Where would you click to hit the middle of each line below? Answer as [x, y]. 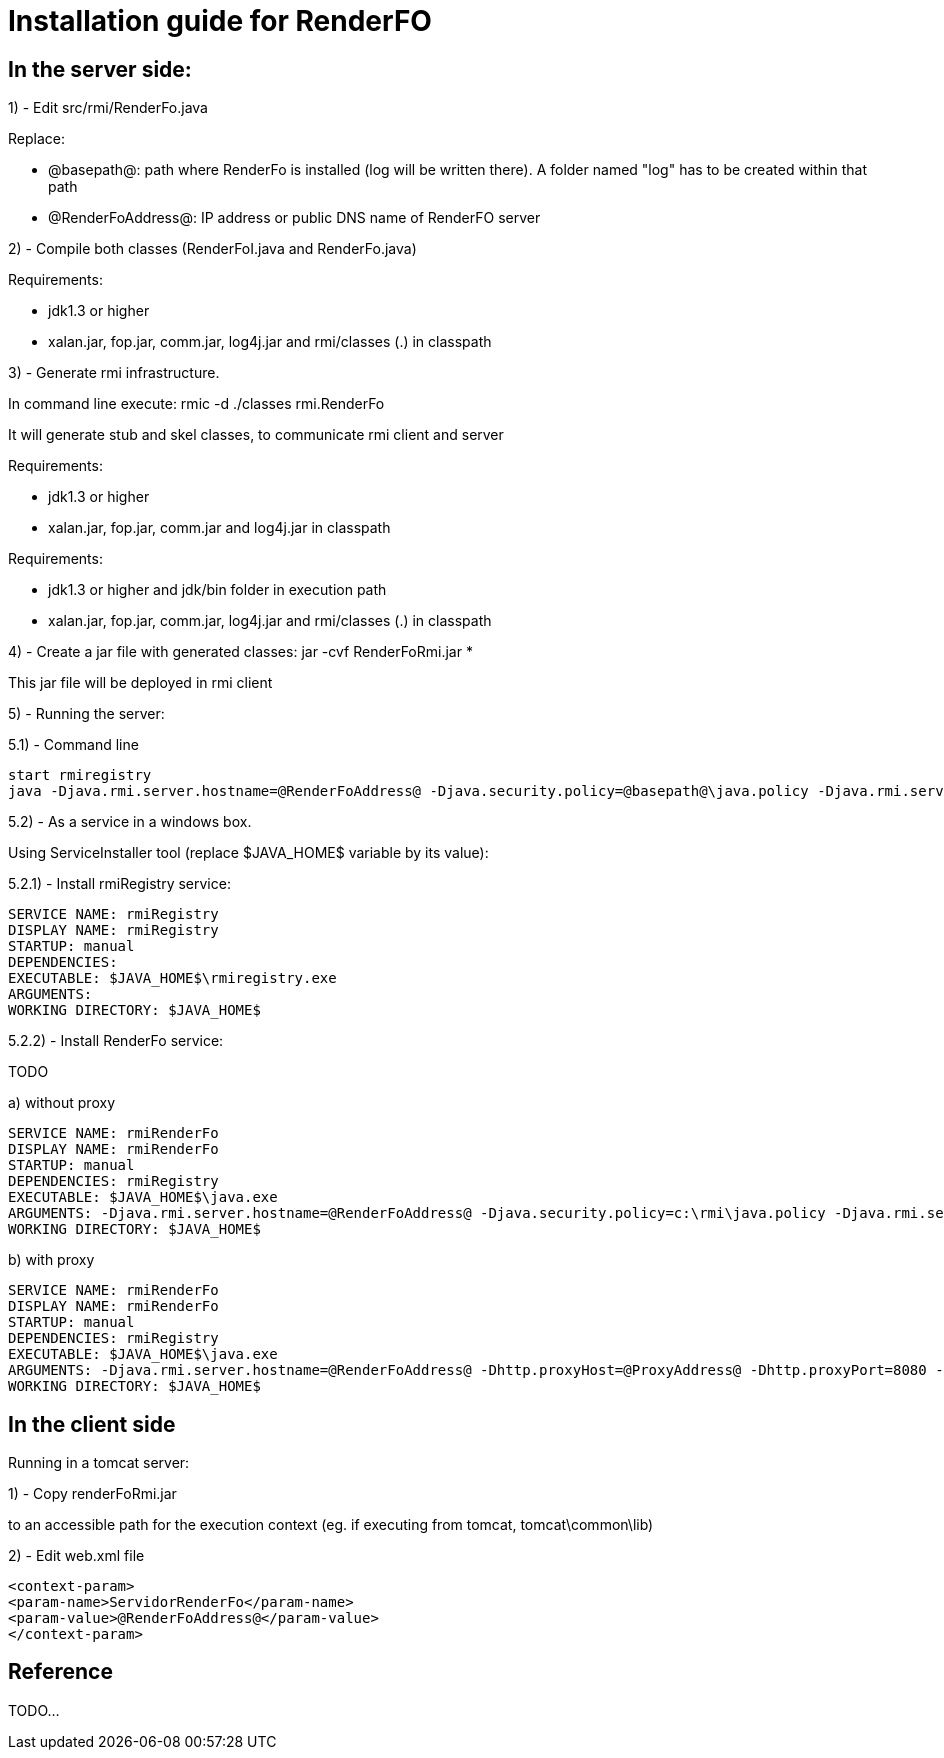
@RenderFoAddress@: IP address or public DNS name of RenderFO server [294, 218]
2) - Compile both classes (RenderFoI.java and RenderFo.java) [212, 249]
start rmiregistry [80, 775]
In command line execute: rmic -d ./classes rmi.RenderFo [196, 404]
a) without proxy [62, 1103]
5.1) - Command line [73, 745]
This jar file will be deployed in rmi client [140, 683]
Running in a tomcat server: [99, 1463]
